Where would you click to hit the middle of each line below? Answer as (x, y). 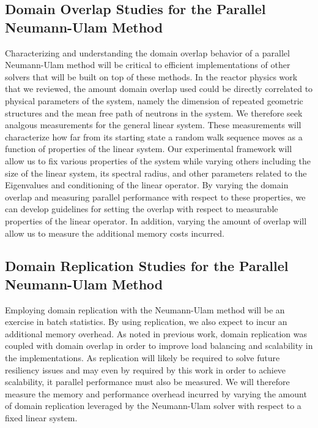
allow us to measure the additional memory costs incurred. (115, 233)
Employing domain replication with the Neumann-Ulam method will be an (145, 309)
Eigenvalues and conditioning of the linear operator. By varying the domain (147, 185)
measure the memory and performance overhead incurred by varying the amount (156, 393)
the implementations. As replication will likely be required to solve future (142, 358)
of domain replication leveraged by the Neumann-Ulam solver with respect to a (153, 406)
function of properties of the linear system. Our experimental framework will (149, 149)
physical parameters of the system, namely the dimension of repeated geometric (154, 100)
